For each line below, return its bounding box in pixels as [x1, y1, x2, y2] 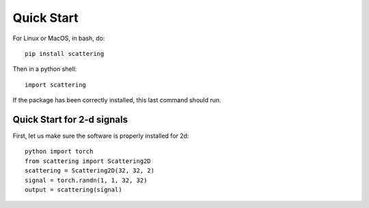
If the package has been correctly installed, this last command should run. [12, 96, 221, 104]
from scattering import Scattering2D [25, 157, 152, 165]
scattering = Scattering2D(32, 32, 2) [25, 167, 155, 175]
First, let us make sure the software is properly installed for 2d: [12, 132, 189, 140]
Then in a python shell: [12, 65, 77, 73]
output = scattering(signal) [25, 185, 122, 194]
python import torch [25, 147, 94, 155]
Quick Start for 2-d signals [12, 113, 128, 125]
